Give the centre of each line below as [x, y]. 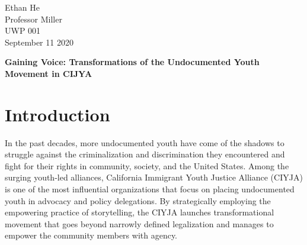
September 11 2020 [39, 42]
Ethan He [22, 7]
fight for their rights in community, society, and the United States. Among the [147, 165]
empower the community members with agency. [91, 235]
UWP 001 [23, 30]
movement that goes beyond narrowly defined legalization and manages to [139, 223]
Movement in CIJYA [49, 73]
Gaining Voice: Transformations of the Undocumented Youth [132, 62]
